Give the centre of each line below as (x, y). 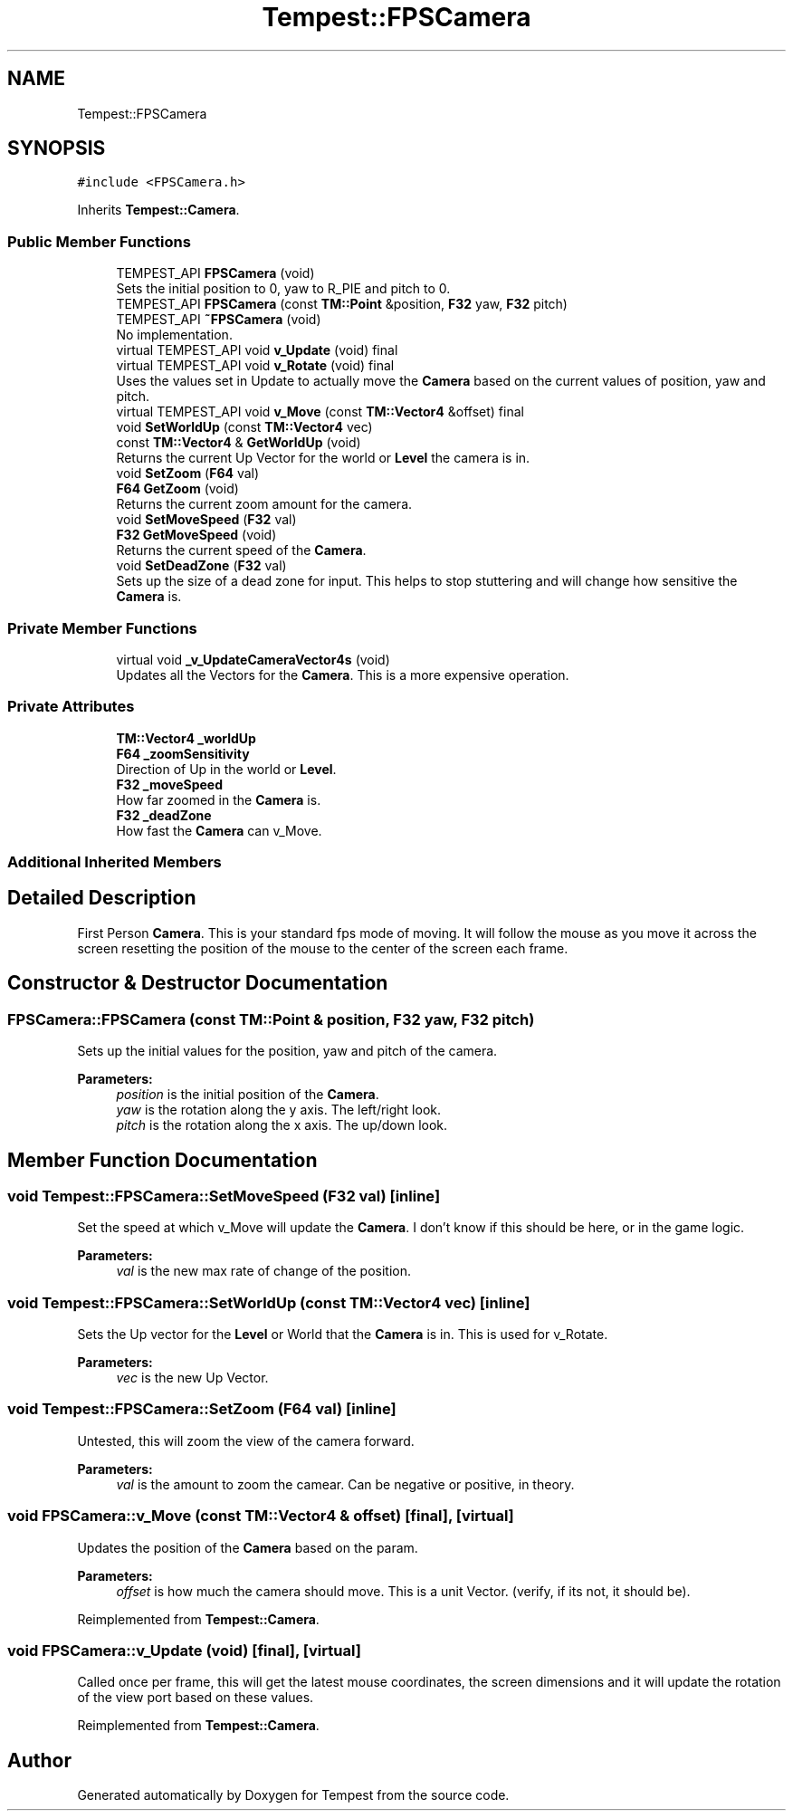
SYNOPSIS (57, 148)
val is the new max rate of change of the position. (264, 1271)
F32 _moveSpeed (170, 784)
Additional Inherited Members (115, 862)
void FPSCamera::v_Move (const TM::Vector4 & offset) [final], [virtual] (261, 1516)
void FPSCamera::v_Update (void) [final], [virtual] (184, 1650)
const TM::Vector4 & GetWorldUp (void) (239, 443)
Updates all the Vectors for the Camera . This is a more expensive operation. (343, 675)
